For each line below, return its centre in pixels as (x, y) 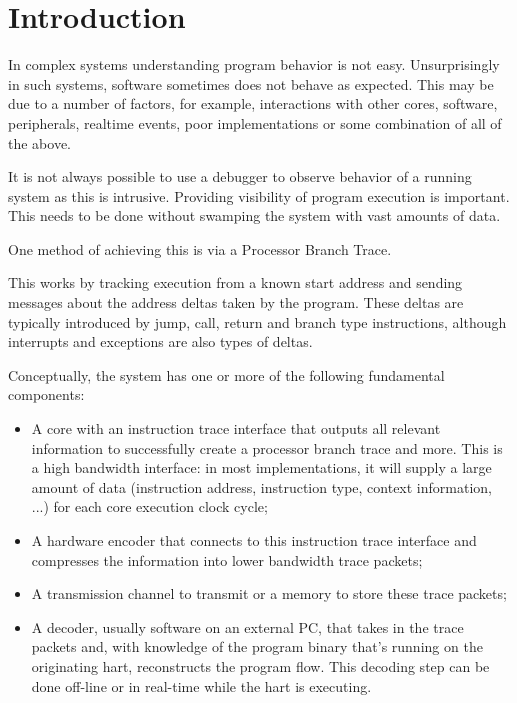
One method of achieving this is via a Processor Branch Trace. (200, 248)
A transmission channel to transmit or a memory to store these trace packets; (269, 593)
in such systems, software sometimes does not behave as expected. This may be (251, 83)
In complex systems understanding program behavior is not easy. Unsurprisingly (254, 64)
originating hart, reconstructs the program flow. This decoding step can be (260, 665)
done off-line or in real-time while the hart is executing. (201, 685)
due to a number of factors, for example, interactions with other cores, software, (253, 103)
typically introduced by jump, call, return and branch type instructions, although (257, 321)
